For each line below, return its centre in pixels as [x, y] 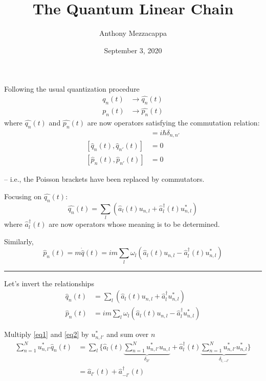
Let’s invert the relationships [49, 283]
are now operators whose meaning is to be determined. [134, 224]
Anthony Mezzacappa [133, 33]
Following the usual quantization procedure [72, 89]
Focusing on [23, 196]
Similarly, [19, 241]
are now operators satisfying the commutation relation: [173, 122]
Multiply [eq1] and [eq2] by [47, 334]
